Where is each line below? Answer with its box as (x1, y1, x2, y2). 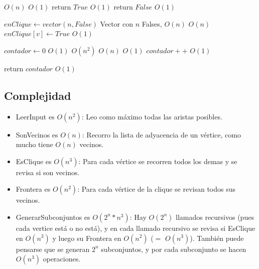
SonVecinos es (16, 129, 58, 140)
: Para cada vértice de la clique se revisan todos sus (77, 184, 235, 194)
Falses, (142, 18, 162, 29)
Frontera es (16, 184, 51, 194)
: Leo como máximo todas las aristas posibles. (81, 111, 222, 121)
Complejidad (4, 87, 71, 103)
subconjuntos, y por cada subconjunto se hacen (101, 243, 246, 254)
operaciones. (43, 253, 81, 264)
